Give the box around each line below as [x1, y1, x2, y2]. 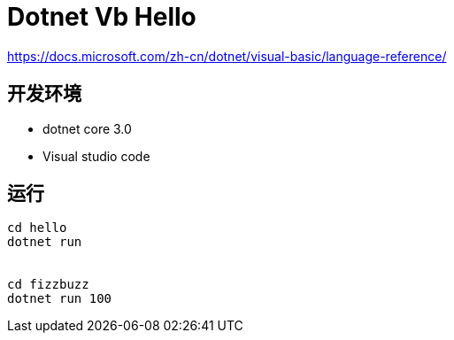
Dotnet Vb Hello [7, 2, 196, 32]
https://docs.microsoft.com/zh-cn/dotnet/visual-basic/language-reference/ [7, 48, 447, 64]
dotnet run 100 [7, 291, 112, 306]
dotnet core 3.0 [42, 120, 132, 136]
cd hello [7, 220, 67, 236]
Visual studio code [42, 148, 150, 164]
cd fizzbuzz [7, 277, 89, 292]
